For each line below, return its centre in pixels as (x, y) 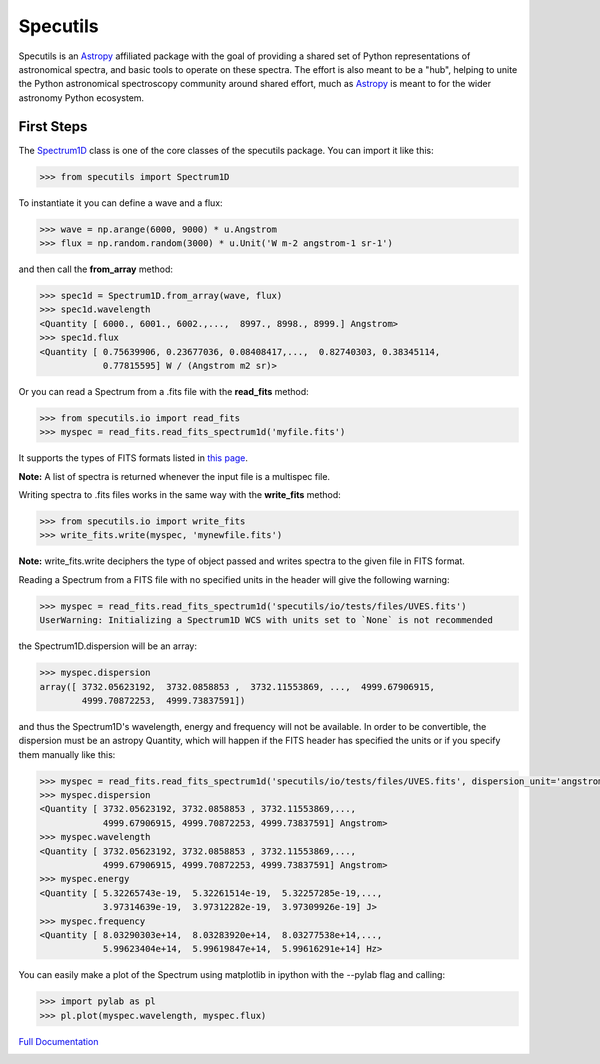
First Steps (53, 126)
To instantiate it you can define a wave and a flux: (121, 202)
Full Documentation (58, 1041)
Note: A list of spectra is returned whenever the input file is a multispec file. (174, 476)
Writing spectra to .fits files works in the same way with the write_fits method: (180, 495)
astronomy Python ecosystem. (81, 97)
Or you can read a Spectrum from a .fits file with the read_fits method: (163, 391)
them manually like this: (67, 754)
